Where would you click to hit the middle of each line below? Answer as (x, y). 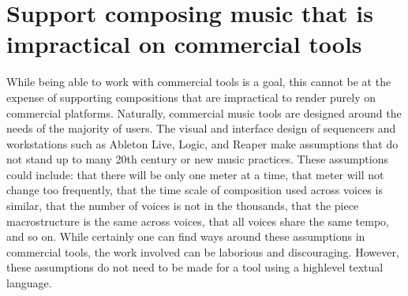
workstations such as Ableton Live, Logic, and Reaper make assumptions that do (202, 143)
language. (29, 283)
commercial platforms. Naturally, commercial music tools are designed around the (204, 112)
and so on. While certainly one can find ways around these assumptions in (186, 236)
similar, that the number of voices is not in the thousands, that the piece (183, 206)
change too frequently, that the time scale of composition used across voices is (195, 190)
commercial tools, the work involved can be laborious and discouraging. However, (203, 251)
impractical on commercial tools (184, 44)
